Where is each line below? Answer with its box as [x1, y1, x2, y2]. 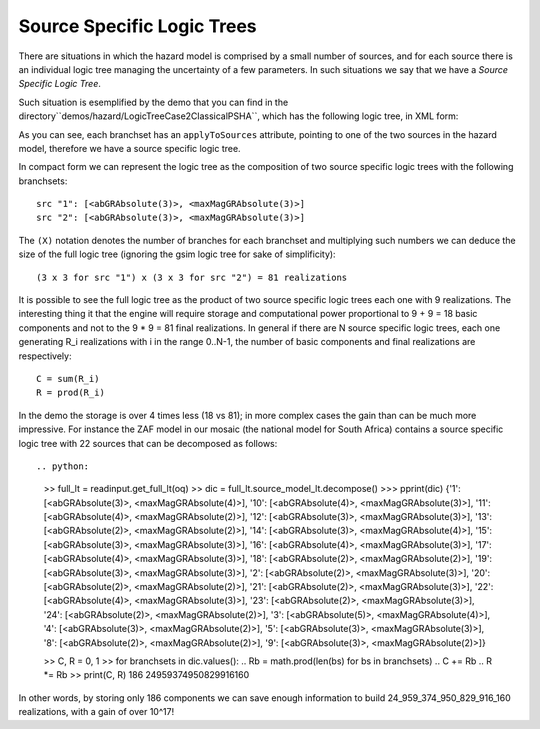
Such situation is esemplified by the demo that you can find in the [18, 96, 289, 108]
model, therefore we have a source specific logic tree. [18, 142, 241, 154]
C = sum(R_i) [36, 373, 100, 384]
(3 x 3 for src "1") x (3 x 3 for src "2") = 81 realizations [36, 271, 348, 283]
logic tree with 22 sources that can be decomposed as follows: [18, 437, 278, 449]
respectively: [18, 350, 72, 362]
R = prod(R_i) [36, 387, 105, 399]
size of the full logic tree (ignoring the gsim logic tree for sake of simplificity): [18, 248, 336, 260]
